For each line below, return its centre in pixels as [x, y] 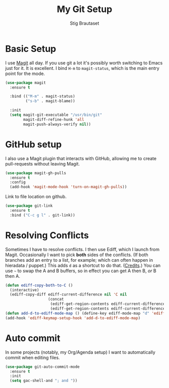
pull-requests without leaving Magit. [43, 164]
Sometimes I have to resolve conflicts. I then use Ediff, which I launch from [82, 249]
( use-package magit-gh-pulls [36, 173]
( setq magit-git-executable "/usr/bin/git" [56, 115]
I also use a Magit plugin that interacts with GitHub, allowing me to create [81, 158]
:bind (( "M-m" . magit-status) [43, 97]
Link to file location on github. [36, 197]
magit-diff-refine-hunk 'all [54, 119]
